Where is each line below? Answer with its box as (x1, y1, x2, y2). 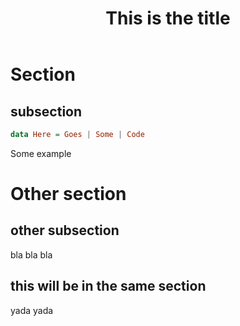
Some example (10, 147, 72, 159)
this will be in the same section (10, 278, 207, 295)
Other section (10, 183, 127, 206)
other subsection (10, 222, 120, 239)
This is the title (105, 7, 231, 30)
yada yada (10, 304, 54, 316)
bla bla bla (10, 248, 53, 261)
